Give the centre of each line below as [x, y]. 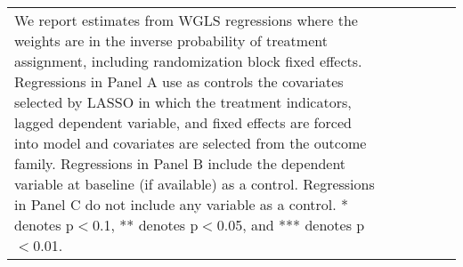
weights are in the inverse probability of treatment [171, 40]
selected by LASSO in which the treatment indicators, [183, 102]
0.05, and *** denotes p [291, 225]
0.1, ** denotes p [146, 225]
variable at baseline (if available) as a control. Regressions [195, 184]
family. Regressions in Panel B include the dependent [180, 163]
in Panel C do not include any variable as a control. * [182, 204]
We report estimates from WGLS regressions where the [186, 20]
